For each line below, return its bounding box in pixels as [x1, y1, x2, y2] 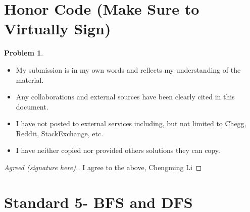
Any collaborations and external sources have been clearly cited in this [16, 91, 235, 102]
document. [16, 101, 48, 112]
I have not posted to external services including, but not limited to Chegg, [16, 118, 246, 129]
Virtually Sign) [4, 18, 111, 39]
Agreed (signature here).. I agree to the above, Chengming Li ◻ [4, 162, 202, 173]
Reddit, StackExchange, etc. [16, 128, 104, 138]
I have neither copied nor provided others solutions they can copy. [16, 145, 220, 155]
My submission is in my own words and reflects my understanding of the [16, 64, 241, 75]
